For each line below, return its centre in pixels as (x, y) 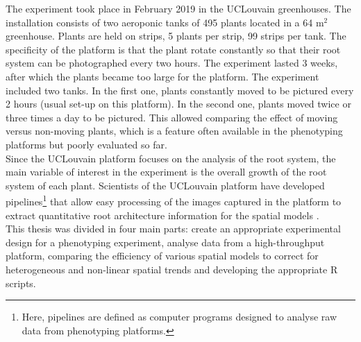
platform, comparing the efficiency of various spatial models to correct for (162, 256)
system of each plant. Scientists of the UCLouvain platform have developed (165, 185)
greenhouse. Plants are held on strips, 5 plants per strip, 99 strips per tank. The (176, 36)
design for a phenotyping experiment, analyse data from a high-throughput (165, 242)
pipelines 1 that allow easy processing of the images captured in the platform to (174, 200)
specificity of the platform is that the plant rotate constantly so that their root (173, 49)
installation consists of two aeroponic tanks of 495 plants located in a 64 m (165, 22)
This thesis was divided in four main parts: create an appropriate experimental (173, 229)
